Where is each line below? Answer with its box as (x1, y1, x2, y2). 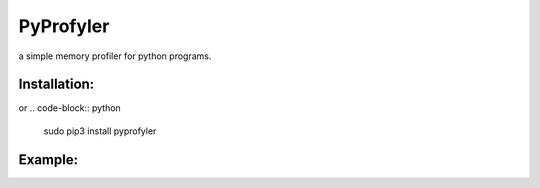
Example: (18, 151, 79, 168)
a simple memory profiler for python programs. (18, 50, 212, 62)
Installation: (18, 76, 95, 93)
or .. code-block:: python (18, 102, 122, 114)
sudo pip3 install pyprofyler (43, 125, 157, 137)
